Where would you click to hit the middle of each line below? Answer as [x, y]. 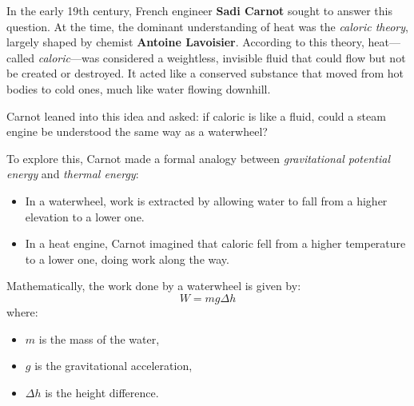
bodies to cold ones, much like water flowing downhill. [139, 88]
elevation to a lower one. [85, 216]
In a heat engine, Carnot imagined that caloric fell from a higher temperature [215, 243]
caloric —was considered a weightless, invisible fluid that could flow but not [222, 57]
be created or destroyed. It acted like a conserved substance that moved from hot [205, 73]
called [20, 57]
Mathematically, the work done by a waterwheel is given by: [154, 286]
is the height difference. [102, 392]
